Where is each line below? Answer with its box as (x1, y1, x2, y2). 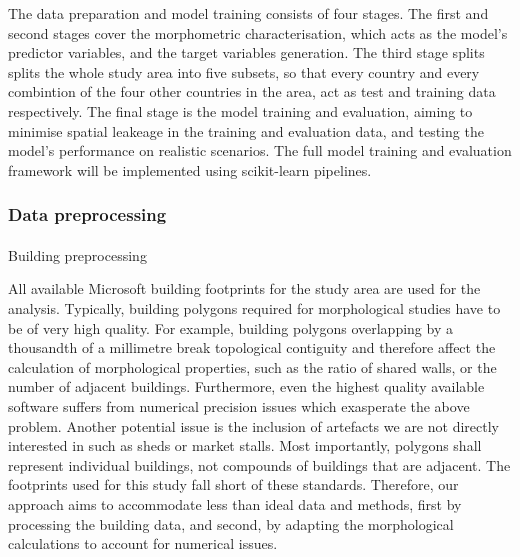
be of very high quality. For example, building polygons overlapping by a (8, 317, 453, 338)
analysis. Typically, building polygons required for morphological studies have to (8, 297, 501, 318)
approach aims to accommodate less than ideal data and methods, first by (8, 493, 462, 514)
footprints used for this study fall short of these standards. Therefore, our (8, 474, 459, 495)
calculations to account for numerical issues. (8, 533, 278, 554)
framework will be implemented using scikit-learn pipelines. (8, 159, 372, 180)
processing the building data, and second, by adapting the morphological (8, 513, 454, 534)
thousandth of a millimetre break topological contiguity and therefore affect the (8, 337, 496, 358)
